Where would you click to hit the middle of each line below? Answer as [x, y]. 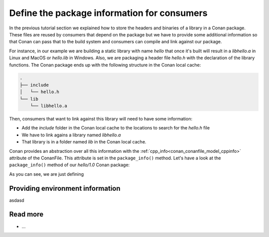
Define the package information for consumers [108, 13]
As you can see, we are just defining [47, 174]
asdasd [17, 200]
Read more [26, 214]
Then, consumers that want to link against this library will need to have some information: [101, 119]
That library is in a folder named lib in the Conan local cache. [84, 142]
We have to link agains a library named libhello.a [71, 135]
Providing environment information [65, 188]
